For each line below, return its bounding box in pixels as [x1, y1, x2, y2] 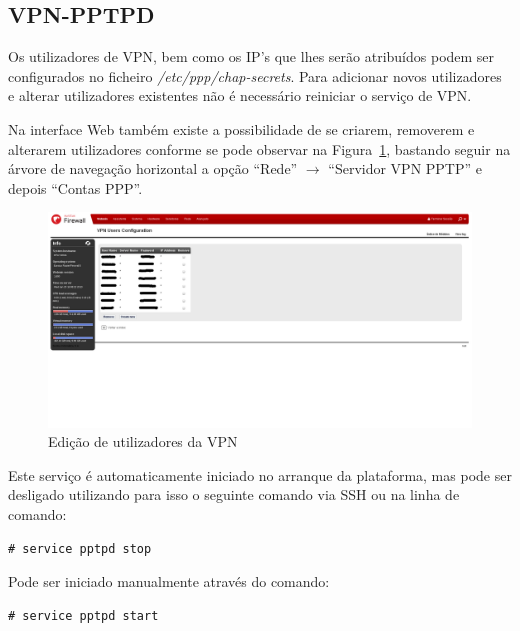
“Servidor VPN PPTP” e [328, 158, 482, 179]
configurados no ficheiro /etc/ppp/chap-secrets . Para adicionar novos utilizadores [8, 65, 502, 86]
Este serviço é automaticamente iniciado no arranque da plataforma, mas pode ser [8, 464, 512, 485]
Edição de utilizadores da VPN [48, 431, 238, 452]
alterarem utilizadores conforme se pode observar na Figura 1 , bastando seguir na [8, 138, 511, 159]
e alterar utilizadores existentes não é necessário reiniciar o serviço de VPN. [8, 85, 472, 106]
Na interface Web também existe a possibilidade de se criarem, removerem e [8, 118, 475, 139]
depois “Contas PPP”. [8, 177, 143, 198]
